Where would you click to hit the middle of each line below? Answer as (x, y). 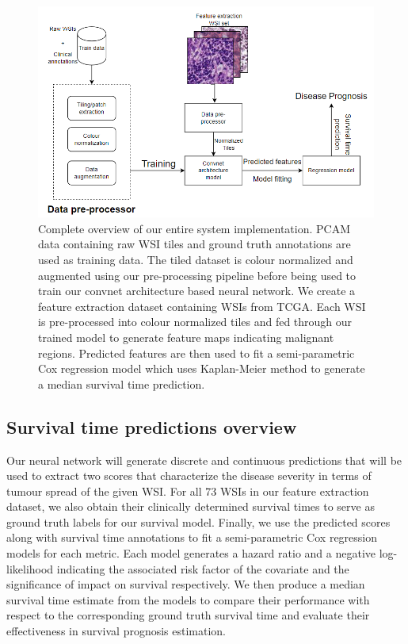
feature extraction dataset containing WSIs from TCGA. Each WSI (202, 306)
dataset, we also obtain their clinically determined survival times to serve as (191, 506)
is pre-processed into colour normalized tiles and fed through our (195, 322)
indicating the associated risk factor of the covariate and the (203, 568)
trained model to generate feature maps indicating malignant (186, 337)
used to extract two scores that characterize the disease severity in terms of (189, 475)
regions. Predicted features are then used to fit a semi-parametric (196, 353)
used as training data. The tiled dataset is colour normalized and (196, 259)
